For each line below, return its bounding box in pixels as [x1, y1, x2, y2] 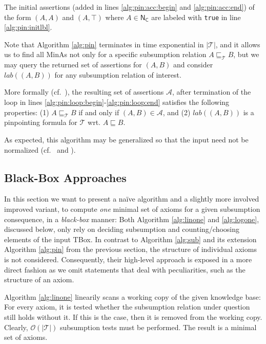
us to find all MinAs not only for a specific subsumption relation [4, 49, 207, 60]
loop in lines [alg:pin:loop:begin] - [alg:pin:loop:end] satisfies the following [4, 97, 230, 107]
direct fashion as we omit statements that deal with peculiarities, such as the [4, 264, 245, 275]
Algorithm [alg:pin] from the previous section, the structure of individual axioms [4, 244, 257, 255]
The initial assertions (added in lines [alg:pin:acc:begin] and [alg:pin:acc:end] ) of [4, 2, 255, 12]
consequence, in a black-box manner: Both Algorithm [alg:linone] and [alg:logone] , [4, 213, 259, 224]
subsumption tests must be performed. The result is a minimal [59, 321, 257, 332]
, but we [233, 49, 259, 60]
